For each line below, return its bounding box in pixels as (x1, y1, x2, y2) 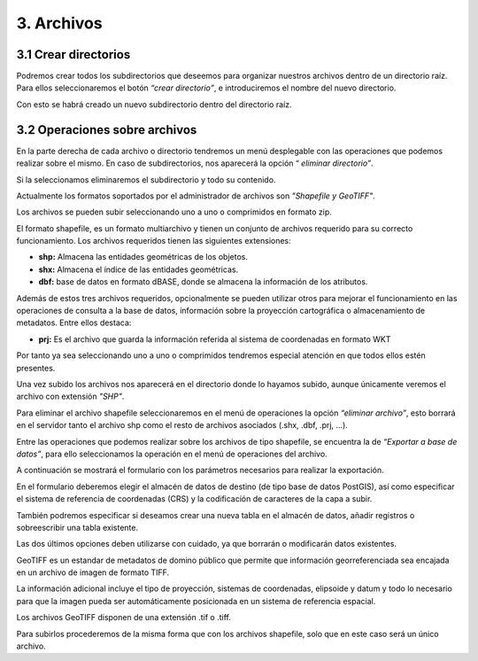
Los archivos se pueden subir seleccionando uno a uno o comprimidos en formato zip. (16, 206, 332, 217)
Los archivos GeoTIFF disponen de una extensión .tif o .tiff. (16, 612, 232, 623)
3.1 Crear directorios (16, 47, 131, 62)
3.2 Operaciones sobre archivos (16, 122, 197, 137)
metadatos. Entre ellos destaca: (16, 317, 132, 328)
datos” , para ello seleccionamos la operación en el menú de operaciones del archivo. (16, 448, 328, 459)
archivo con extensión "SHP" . (16, 391, 125, 402)
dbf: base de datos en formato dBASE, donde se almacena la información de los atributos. (38, 276, 368, 287)
